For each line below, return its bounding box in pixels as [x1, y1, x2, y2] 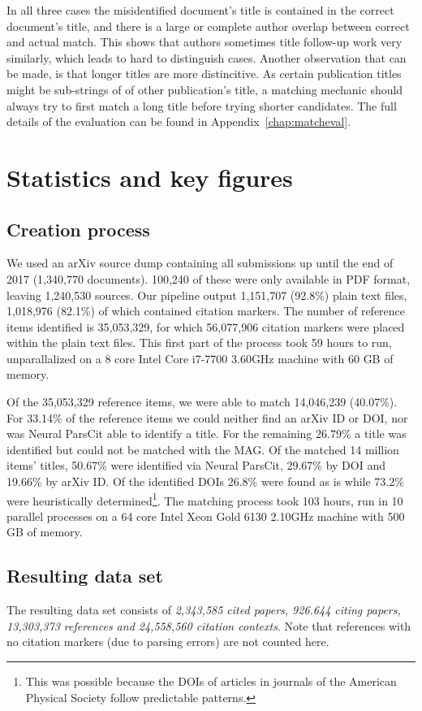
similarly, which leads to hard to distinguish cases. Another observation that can [6, 49, 407, 66]
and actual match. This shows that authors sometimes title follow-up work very [6, 33, 403, 50]
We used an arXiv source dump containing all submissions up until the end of [6, 254, 394, 271]
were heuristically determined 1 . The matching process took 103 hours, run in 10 [6, 489, 403, 509]
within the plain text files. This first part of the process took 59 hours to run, [6, 334, 392, 351]
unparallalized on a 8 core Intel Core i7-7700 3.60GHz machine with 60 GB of [6, 349, 394, 366]
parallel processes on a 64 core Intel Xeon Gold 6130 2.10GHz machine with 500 [6, 507, 405, 524]
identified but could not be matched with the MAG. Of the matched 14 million [6, 440, 399, 457]
